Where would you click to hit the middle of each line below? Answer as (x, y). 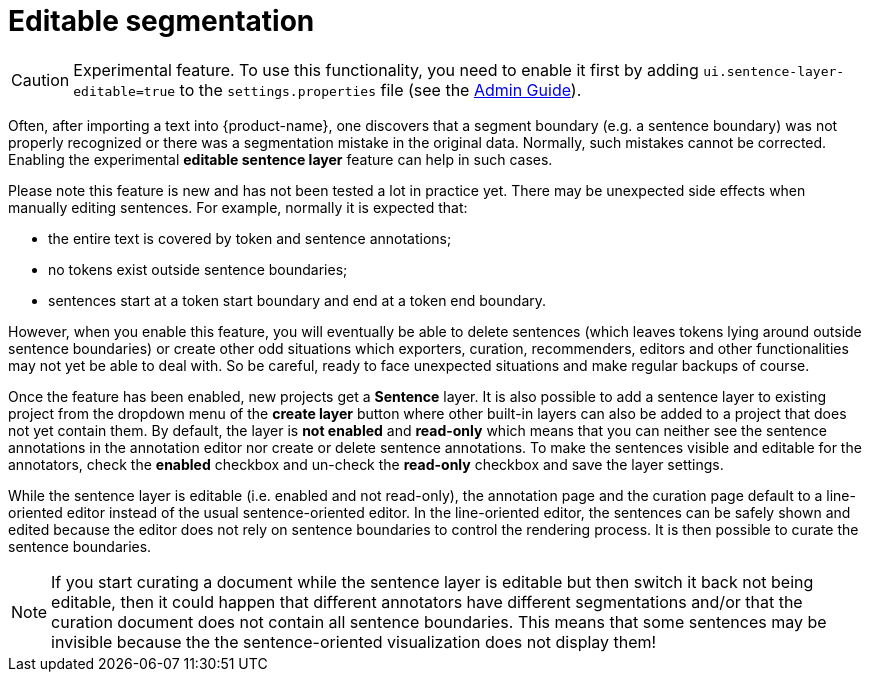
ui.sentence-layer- (774, 71)
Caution (40, 79)
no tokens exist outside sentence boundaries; (198, 269)
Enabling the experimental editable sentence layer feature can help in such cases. (280, 159)
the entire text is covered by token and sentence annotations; (250, 238)
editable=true (124, 91)
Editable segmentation (161, 21)
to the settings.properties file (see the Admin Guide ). (380, 89)
